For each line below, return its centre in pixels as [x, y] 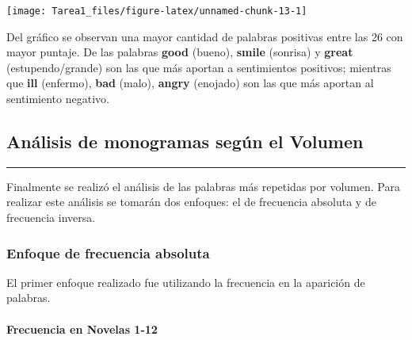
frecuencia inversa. [51, 218]
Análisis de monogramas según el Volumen [185, 141]
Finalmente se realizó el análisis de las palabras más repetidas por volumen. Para [203, 186]
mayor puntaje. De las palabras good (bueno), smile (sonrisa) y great [180, 52]
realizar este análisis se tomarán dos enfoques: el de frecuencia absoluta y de [191, 202]
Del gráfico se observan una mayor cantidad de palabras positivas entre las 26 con [205, 36]
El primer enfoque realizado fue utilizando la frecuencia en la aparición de [186, 282]
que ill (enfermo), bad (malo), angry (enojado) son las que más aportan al [190, 83]
